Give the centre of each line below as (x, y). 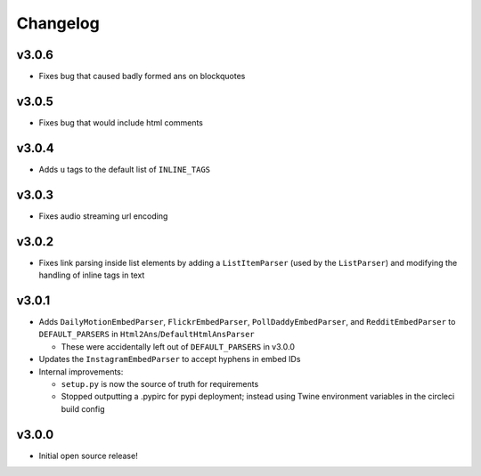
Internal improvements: (81, 371)
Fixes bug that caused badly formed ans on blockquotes (142, 77)
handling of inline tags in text (92, 275)
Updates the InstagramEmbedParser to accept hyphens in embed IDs (170, 359)
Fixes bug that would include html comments (121, 122)
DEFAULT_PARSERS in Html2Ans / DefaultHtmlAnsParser (147, 335)
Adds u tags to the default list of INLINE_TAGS (125, 169)
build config (83, 408)
